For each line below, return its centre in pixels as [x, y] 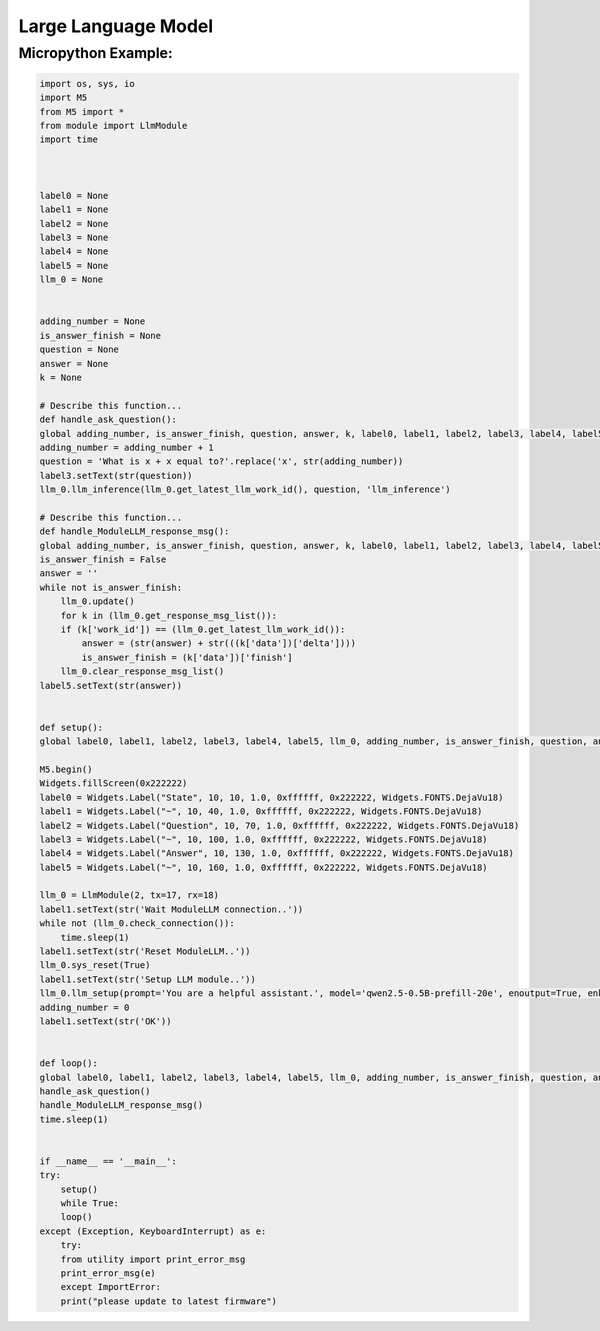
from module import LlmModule [113, 125]
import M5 [63, 98]
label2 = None [74, 223]
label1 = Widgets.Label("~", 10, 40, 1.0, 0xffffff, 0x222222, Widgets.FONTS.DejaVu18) [261, 811]
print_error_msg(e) [108, 1273]
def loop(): [69, 1063]
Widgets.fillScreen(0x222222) [113, 783]
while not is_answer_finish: [111, 587]
